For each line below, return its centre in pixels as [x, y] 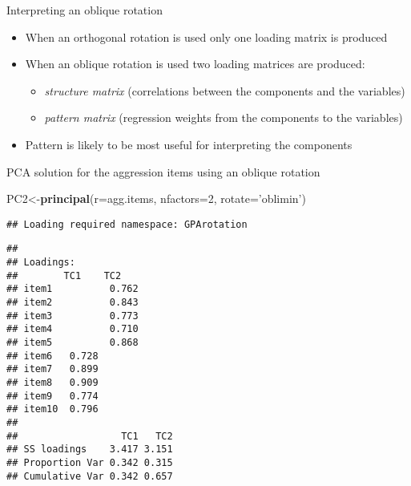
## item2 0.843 [73, 303]
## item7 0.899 [52, 369]
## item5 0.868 [73, 342]
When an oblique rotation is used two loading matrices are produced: [195, 64]
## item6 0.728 [52, 356]
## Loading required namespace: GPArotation [127, 224]
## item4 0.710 [73, 329]
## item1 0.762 [73, 289]
